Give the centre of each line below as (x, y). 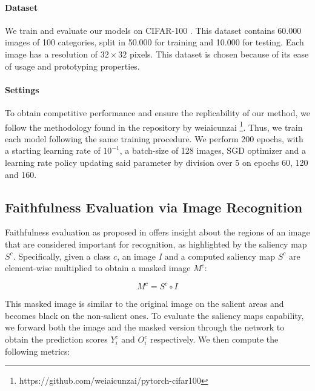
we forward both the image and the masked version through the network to (145, 327)
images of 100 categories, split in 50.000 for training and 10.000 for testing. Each (154, 42)
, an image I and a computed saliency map (196, 256)
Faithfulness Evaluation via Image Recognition (154, 207)
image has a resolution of (51, 54)
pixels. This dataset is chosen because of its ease (219, 54)
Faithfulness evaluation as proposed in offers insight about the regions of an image (157, 232)
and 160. (21, 174)
